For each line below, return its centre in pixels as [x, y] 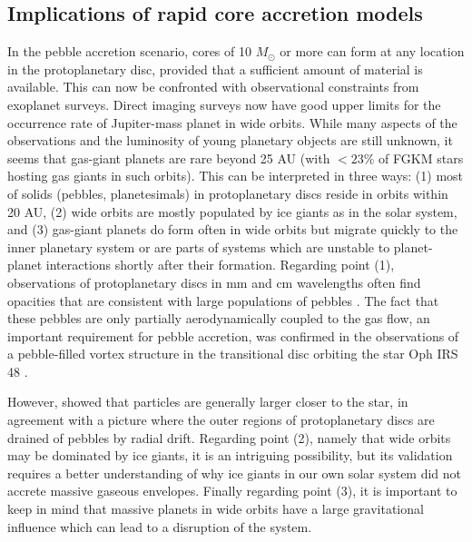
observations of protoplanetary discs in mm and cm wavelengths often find [214, 282]
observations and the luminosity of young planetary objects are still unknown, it [230, 140]
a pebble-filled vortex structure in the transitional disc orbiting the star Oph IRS [233, 354]
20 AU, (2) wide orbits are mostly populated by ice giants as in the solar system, [232, 211]
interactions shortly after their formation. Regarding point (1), [220, 265]
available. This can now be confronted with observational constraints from [213, 87]
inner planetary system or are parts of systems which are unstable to [199, 246]
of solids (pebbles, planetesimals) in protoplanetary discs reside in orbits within [228, 193]
